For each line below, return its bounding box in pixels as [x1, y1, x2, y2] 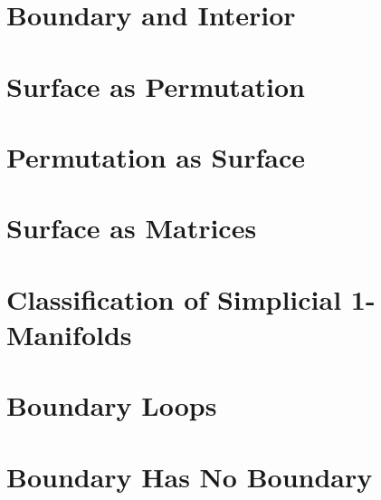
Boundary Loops [6, 387, 217, 424]
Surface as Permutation [6, 67, 305, 104]
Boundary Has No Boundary [6, 457, 373, 495]
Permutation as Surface [6, 138, 305, 175]
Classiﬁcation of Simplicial [6, 280, 342, 317]
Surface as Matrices [6, 209, 257, 246]
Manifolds [6, 315, 132, 352]
